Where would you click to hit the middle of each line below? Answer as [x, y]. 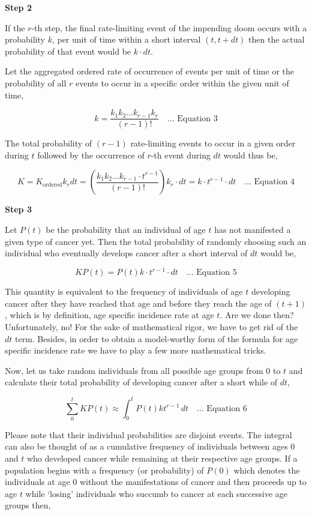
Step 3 [18, 209]
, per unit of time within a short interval [126, 39]
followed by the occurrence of [91, 155]
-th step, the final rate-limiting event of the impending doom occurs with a [169, 27]
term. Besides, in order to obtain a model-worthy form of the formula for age [157, 338]
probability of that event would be [68, 51]
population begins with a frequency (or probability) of [104, 470]
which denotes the [267, 470]
